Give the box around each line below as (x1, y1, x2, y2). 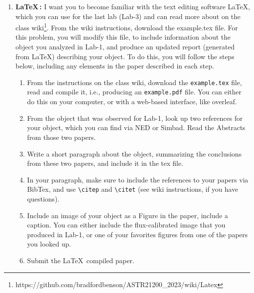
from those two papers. (27, 132, 96, 142)
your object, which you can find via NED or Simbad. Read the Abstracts (27, 122, 246, 133)
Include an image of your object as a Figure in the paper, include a (27, 210, 228, 220)
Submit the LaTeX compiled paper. (27, 255, 134, 265)
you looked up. (27, 239, 71, 249)
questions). (27, 193, 60, 203)
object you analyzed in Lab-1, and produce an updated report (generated (15, 42, 235, 52)
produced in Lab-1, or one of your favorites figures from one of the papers (27, 229, 248, 239)
